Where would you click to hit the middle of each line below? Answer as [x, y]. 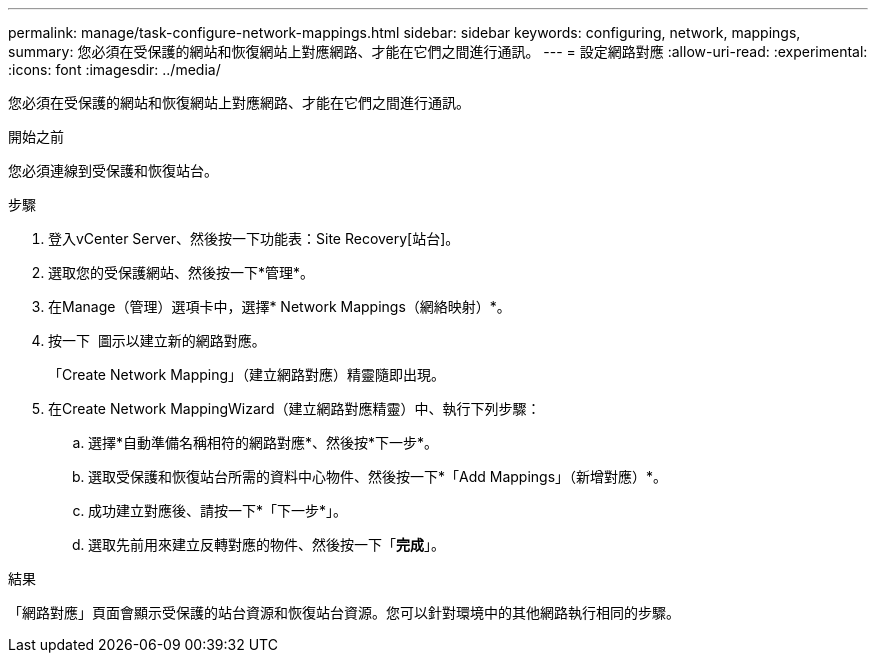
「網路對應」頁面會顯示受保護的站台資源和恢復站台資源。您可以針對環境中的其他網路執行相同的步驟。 [344, 612]
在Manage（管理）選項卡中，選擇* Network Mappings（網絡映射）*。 [279, 306]
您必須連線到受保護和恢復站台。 [113, 170]
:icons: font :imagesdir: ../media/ [114, 69]
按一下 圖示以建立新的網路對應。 [157, 340]
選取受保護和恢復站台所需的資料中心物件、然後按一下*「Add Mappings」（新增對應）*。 [378, 476]
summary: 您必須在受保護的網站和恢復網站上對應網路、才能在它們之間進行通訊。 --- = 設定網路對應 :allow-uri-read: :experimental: [438, 51]
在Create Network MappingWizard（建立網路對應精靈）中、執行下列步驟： [294, 408]
